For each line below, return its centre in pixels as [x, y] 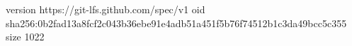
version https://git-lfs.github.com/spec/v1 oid [106, 9]
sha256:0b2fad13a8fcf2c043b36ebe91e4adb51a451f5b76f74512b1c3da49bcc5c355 [176, 23]
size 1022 [25, 37]
